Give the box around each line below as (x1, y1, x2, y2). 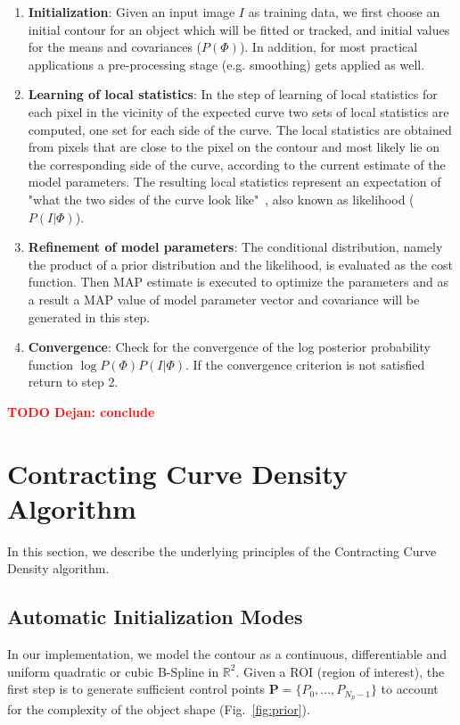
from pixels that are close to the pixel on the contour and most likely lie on (28, 137, 439, 156)
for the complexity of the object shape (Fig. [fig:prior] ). (7, 700, 310, 719)
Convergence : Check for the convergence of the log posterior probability (28, 337, 431, 356)
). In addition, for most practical (239, 37, 418, 56)
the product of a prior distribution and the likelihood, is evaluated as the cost (28, 254, 453, 273)
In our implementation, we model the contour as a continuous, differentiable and (7, 645, 447, 663)
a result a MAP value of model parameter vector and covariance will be (28, 289, 420, 308)
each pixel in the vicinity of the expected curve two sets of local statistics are (28, 102, 449, 121)
